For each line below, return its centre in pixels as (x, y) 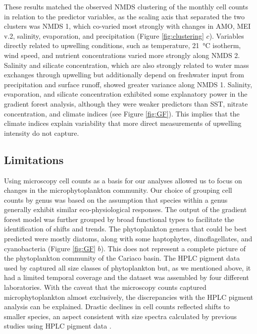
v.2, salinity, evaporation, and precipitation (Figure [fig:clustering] (104, 35)
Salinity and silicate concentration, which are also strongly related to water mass (127, 65)
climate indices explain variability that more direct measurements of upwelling (123, 123)
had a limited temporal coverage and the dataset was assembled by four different (127, 277)
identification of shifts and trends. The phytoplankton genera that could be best (126, 229)
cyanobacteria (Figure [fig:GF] (50, 248)
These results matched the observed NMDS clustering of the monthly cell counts (126, 6)
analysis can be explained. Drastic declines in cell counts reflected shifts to (117, 306)
